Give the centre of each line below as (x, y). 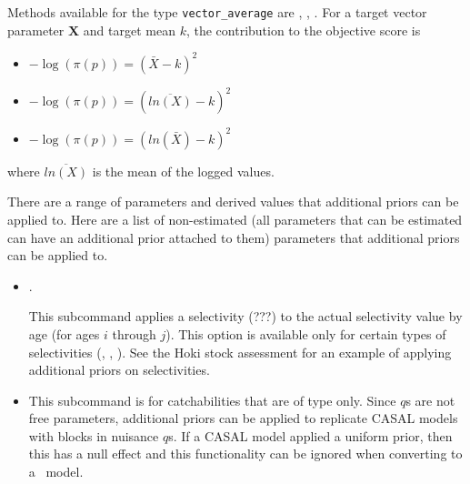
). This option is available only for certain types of (306, 333)
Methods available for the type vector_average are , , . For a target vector (217, 12)
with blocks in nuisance (94, 435)
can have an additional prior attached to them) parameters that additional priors (234, 237)
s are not (430, 400)
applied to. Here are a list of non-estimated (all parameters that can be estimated (235, 219)
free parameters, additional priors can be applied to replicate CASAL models (243, 418)
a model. (56, 472)
